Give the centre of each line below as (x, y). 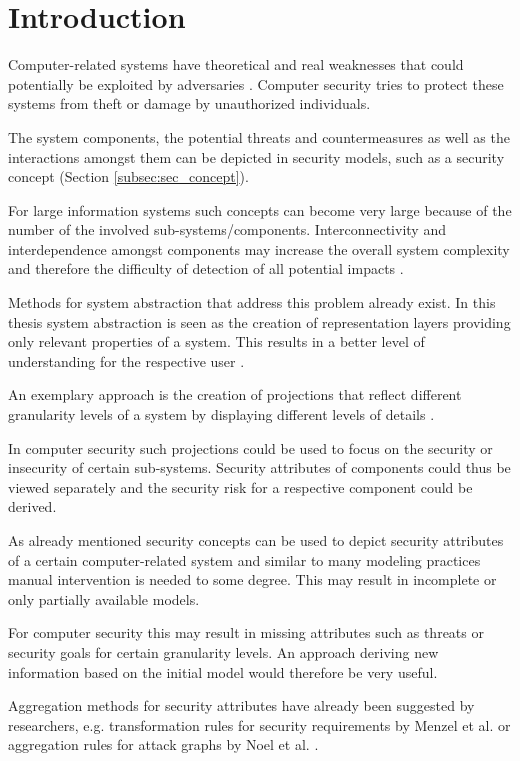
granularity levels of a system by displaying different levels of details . (221, 414)
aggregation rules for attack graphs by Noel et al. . (163, 744)
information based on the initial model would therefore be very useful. (223, 671)
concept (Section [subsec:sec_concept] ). (128, 176)
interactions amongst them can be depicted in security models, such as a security (256, 156)
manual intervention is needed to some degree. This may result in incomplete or (252, 579)
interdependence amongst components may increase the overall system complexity (259, 248)
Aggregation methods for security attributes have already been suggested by (241, 705)
